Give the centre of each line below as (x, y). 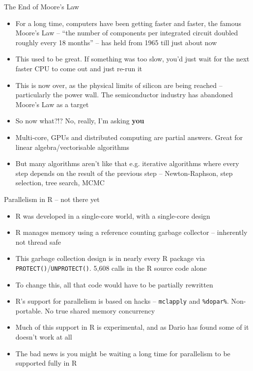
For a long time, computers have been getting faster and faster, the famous (128, 23)
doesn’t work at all (44, 336)
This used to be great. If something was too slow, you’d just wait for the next (132, 59)
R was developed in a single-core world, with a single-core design (113, 215)
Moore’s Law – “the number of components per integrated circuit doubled (127, 33)
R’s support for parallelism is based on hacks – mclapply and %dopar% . (122, 301)
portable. (29, 310)
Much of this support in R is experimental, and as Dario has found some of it (132, 327)
